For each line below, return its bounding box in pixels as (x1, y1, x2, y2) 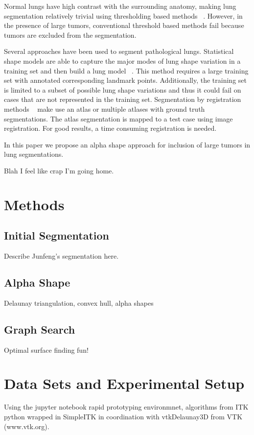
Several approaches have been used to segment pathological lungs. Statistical (4, 46, 234, 56)
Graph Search (4, 321, 75, 337)
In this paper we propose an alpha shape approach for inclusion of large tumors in (4, 139, 251, 149)
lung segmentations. (4, 149, 64, 159)
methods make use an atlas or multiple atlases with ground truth (4, 103, 205, 114)
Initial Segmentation (4, 228, 110, 243)
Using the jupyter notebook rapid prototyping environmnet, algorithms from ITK (4, 402, 249, 412)
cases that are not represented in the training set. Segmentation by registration (4, 94, 241, 104)
